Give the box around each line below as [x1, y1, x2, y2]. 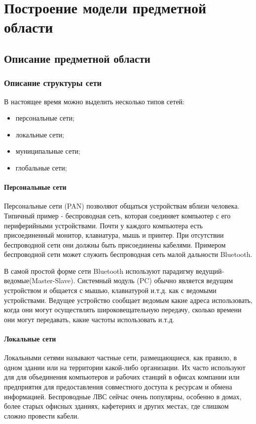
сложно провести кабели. [4, 410, 79, 421]
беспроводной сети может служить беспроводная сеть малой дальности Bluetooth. [4, 249, 253, 259]
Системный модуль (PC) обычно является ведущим [77, 275, 233, 286]
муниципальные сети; [15, 146, 80, 156]
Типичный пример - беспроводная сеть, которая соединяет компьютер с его [4, 210, 231, 220]
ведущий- [196, 265, 224, 276]
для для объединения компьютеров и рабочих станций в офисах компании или [4, 372, 240, 382]
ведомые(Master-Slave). [4, 275, 75, 286]
